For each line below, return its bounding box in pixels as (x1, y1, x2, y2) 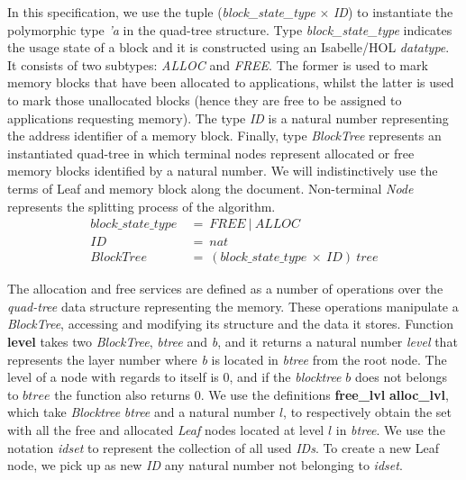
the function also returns (54, 385, 190, 403)
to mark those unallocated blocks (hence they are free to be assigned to (7, 90, 402, 109)
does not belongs (354, 367, 447, 386)
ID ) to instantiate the (333, 3, 453, 21)
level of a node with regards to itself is (7, 367, 219, 386)
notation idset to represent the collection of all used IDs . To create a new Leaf (7, 438, 439, 457)
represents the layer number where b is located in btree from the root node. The (7, 349, 447, 368)
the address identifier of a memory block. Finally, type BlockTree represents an (7, 126, 442, 145)
